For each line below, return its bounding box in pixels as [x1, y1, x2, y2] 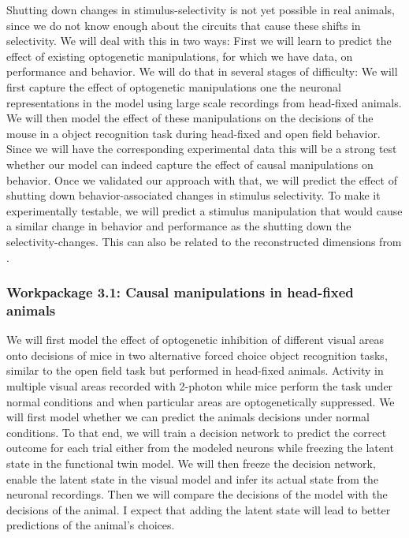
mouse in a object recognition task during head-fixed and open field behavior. [6, 125, 381, 141]
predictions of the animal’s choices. [6, 517, 175, 533]
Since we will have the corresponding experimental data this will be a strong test [6, 140, 397, 157]
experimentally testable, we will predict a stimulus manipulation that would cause [6, 202, 403, 219]
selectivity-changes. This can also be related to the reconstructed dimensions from [6, 233, 402, 249]
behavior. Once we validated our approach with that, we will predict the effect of [6, 171, 397, 188]
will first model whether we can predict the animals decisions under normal [6, 409, 370, 425]
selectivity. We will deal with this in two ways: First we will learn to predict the [6, 32, 392, 49]
